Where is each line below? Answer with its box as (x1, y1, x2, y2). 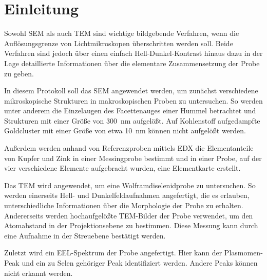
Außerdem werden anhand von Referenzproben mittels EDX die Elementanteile (4, 143, 254, 153)
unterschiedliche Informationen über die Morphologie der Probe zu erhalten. (4, 200, 243, 211)
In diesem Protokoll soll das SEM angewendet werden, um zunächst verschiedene (4, 85, 258, 96)
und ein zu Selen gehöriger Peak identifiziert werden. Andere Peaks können (22, 257, 258, 268)
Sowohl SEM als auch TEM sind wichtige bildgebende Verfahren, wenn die (4, 28, 239, 38)
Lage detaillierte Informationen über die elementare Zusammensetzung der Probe (4, 57, 260, 68)
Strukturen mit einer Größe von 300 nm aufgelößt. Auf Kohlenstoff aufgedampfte (4, 115, 260, 126)
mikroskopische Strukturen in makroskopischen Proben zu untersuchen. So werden (4, 95, 263, 106)
